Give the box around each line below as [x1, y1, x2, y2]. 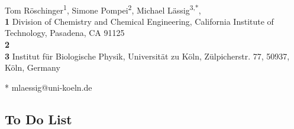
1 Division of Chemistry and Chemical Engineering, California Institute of [5, 15, 274, 27]
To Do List [5, 110, 72, 128]
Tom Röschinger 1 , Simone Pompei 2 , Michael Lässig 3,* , [5, 2, 201, 16]
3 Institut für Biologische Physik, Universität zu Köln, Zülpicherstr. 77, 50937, [5, 49, 290, 62]
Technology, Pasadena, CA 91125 [5, 27, 125, 39]
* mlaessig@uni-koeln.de [5, 81, 92, 93]
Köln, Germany [5, 61, 60, 74]
